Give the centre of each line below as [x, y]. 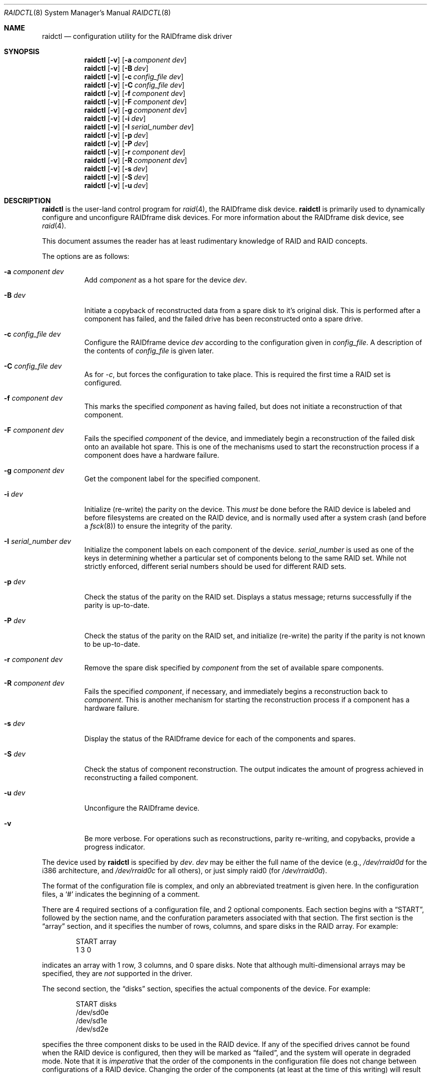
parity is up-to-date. [117, 605]
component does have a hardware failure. [152, 455]
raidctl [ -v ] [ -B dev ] [116, 68]
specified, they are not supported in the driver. [117, 973]
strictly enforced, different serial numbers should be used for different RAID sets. [215, 566]
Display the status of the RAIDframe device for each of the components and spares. [220, 739]
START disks [96, 1004]
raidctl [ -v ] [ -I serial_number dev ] [139, 127]
